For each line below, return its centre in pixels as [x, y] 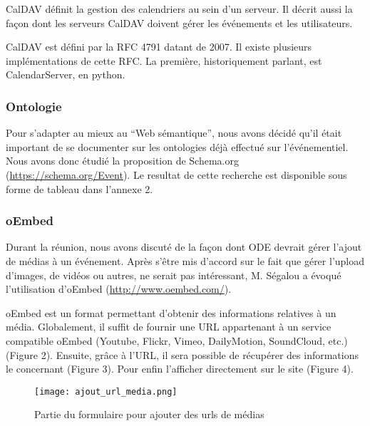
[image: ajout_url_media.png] [106, 391]
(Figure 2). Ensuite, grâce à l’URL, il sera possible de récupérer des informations [183, 354]
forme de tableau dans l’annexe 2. [79, 188]
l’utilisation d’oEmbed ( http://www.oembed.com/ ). [119, 289]
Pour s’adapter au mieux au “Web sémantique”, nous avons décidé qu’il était [174, 133]
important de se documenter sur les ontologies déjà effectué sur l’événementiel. [177, 146]
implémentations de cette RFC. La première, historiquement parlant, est [164, 60]
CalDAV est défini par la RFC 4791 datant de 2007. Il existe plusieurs [159, 47]
